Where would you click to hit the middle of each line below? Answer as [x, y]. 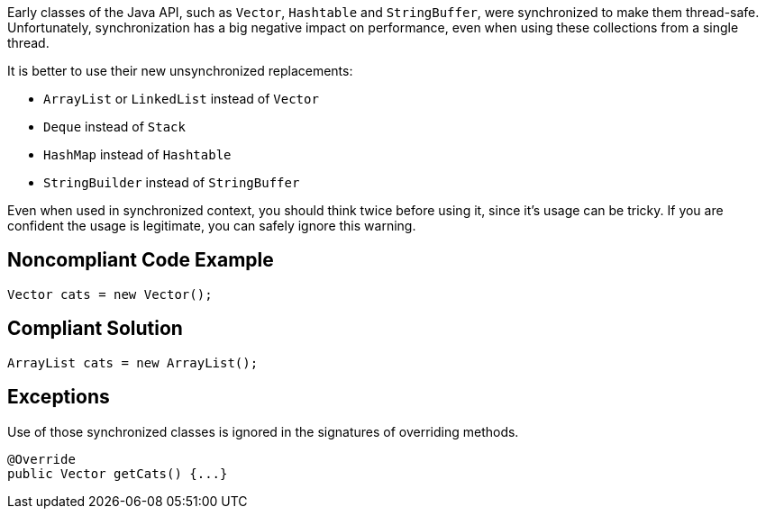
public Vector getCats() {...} [118, 473]
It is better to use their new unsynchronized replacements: [180, 71]
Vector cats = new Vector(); [110, 294]
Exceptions [59, 397]
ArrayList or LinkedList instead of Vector [181, 99]
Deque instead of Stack [114, 127]
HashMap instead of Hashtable [137, 154]
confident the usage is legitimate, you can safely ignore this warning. [212, 226]
